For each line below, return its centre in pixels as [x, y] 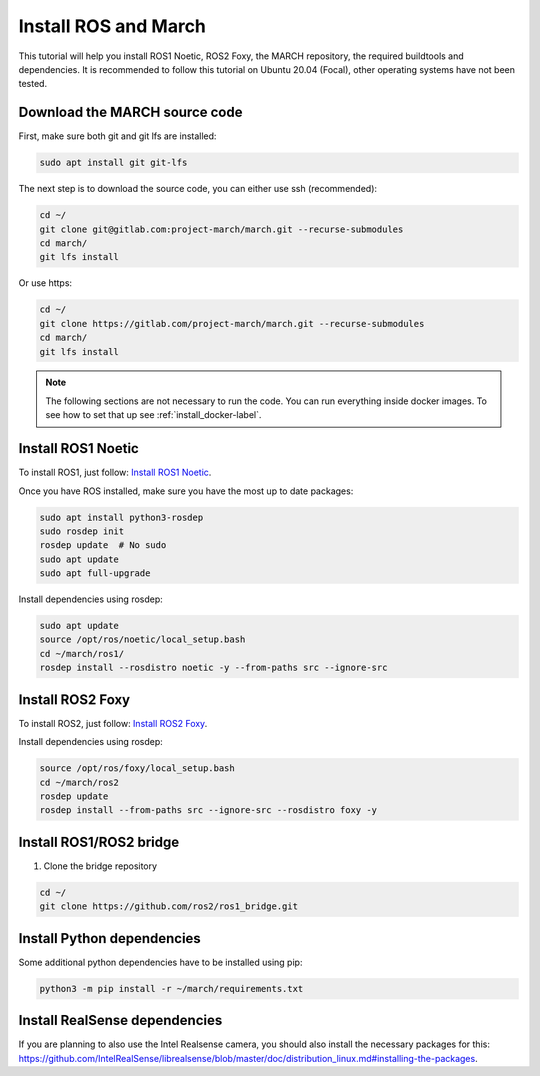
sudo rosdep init [82, 531]
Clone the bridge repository [100, 866]
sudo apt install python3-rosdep [121, 517]
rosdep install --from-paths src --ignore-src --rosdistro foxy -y [208, 810]
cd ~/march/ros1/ [82, 653]
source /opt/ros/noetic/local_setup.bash [142, 639]
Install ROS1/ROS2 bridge [99, 841]
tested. [33, 84]
